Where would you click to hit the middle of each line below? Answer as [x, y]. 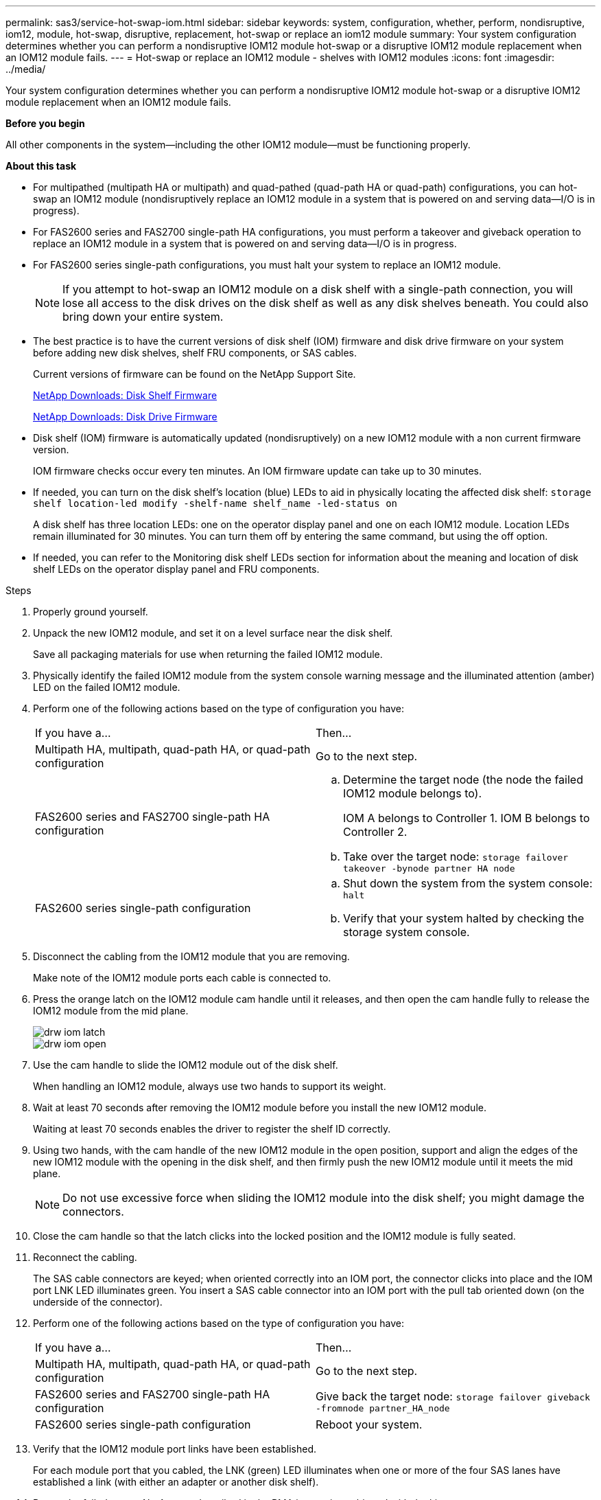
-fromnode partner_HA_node [383, 1408]
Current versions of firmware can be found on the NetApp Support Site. [195, 374]
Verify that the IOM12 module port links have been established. [175, 1449]
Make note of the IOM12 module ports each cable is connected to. [182, 978]
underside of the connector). [98, 1302]
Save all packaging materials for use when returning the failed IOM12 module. [208, 654]
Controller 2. [375, 832]
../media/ [26, 69]
